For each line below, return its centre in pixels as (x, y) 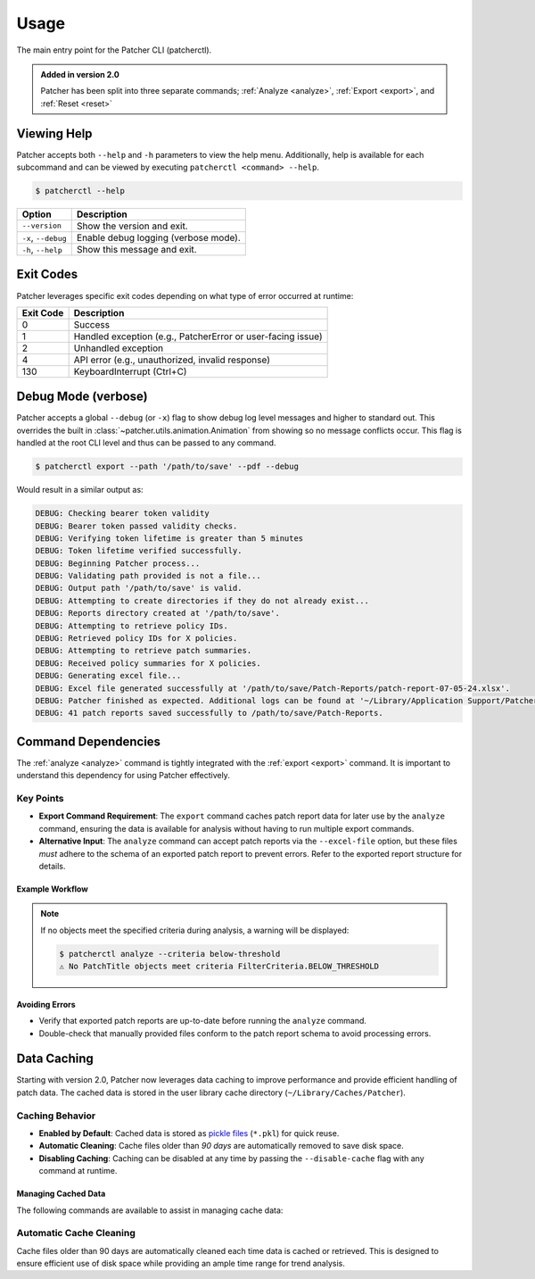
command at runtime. (78, 1171)
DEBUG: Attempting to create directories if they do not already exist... (202, 601)
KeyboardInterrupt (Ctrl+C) (130, 371)
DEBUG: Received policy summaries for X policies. (148, 663)
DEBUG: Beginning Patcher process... (118, 563)
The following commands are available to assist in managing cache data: (150, 1210)
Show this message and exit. (136, 249)
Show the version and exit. (132, 226)
